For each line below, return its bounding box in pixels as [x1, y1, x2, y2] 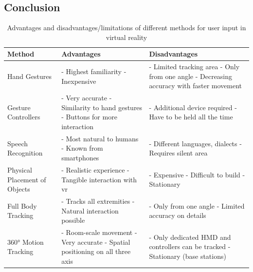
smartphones [61, 153, 99, 163]
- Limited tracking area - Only [149, 61, 240, 72]
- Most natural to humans [61, 133, 139, 143]
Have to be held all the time [149, 112, 233, 122]
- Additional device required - [149, 102, 237, 112]
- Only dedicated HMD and [149, 232, 231, 242]
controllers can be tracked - [149, 241, 231, 252]
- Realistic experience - [61, 164, 129, 175]
